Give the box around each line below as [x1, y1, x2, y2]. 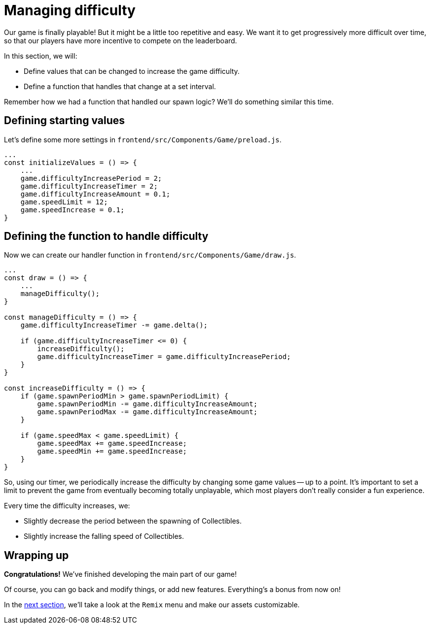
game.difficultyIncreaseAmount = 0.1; [20, 190, 171, 198]
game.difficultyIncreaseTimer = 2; [20, 182, 158, 190]
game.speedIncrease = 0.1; [20, 205, 125, 214]
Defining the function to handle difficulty [4, 230, 209, 243]
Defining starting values [4, 114, 125, 127]
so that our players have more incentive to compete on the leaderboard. [4, 36, 237, 45]
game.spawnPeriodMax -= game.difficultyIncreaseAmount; [37, 408, 258, 416]
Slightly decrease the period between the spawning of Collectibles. [24, 517, 242, 526]
